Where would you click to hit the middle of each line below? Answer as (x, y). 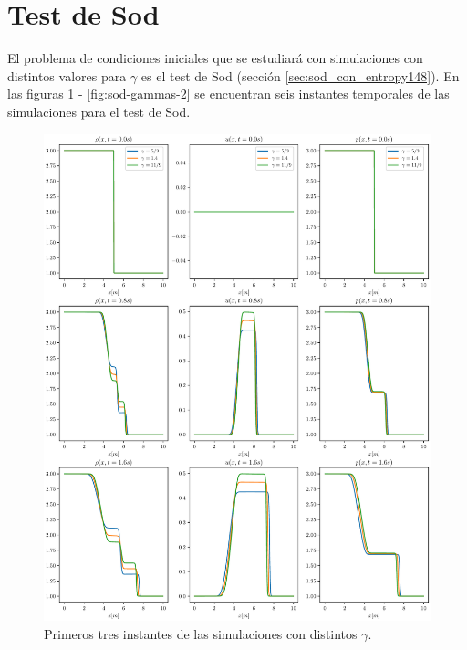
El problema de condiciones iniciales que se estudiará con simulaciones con (215, 58)
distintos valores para (67, 75)
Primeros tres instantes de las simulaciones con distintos (201, 633)
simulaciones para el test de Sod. (99, 111)
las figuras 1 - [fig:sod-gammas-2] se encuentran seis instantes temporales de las (228, 94)
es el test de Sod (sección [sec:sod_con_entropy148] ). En (300, 75)
